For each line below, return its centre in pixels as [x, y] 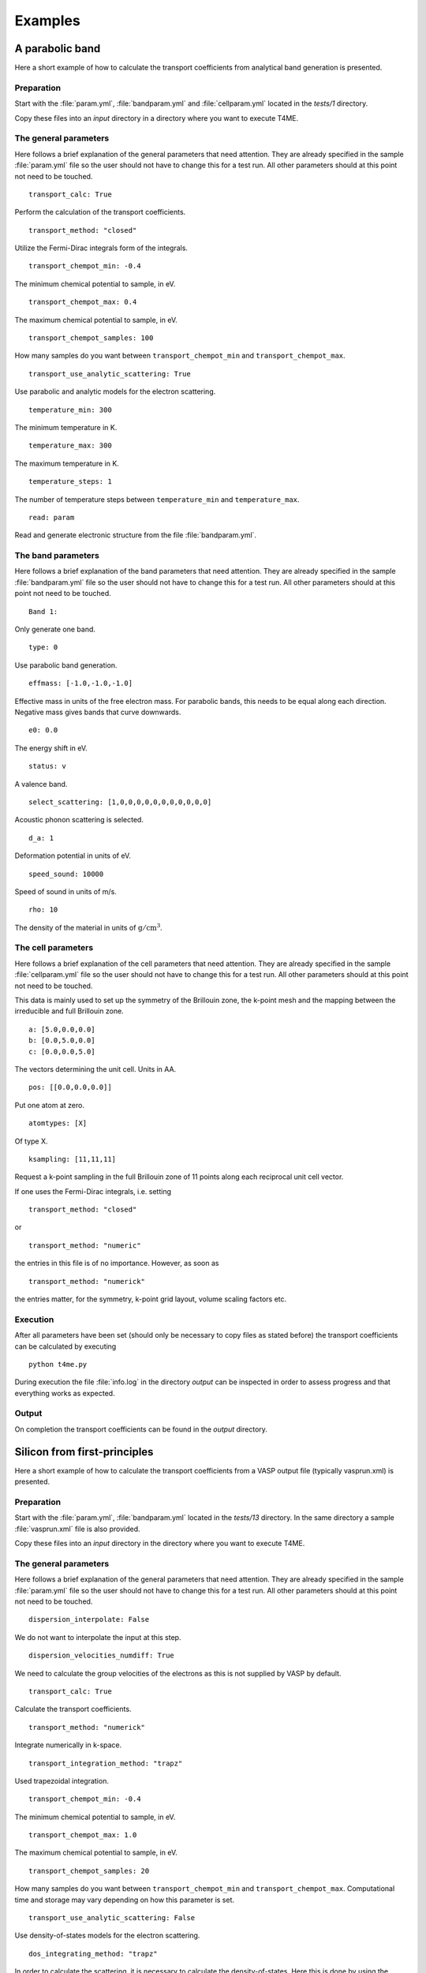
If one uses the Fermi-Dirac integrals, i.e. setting [93, 1191]
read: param [52, 517]
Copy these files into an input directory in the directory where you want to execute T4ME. [160, 1544]
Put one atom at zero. [49, 1105]
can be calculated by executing [65, 1346]
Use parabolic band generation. [66, 665]
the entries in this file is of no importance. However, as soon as [117, 1264]
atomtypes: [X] [58, 1123]
